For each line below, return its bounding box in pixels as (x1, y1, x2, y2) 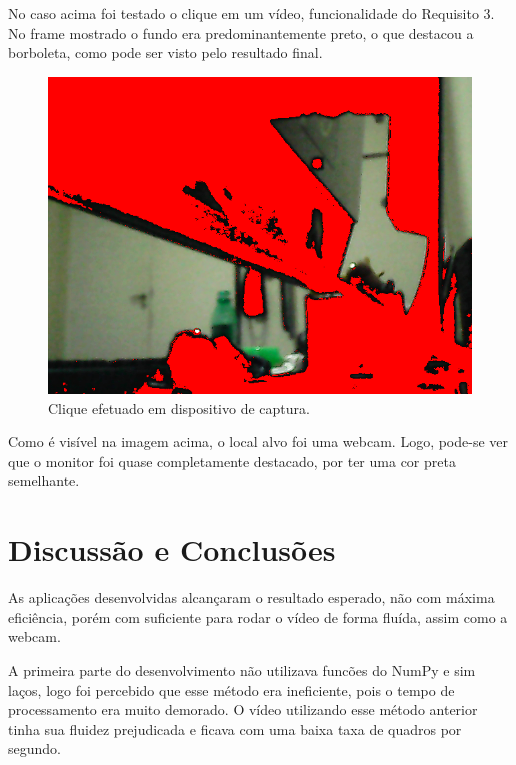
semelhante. (8, 470, 80, 491)
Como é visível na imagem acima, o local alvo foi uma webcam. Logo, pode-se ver (8, 431, 509, 452)
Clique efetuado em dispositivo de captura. (48, 397, 310, 418)
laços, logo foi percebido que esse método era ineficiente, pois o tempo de (8, 679, 455, 700)
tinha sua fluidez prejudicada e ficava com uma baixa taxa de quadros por (8, 718, 462, 739)
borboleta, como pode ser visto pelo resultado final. (8, 42, 323, 63)
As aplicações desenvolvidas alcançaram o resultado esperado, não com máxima (8, 587, 495, 608)
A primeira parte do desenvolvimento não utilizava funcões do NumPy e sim (8, 659, 476, 680)
